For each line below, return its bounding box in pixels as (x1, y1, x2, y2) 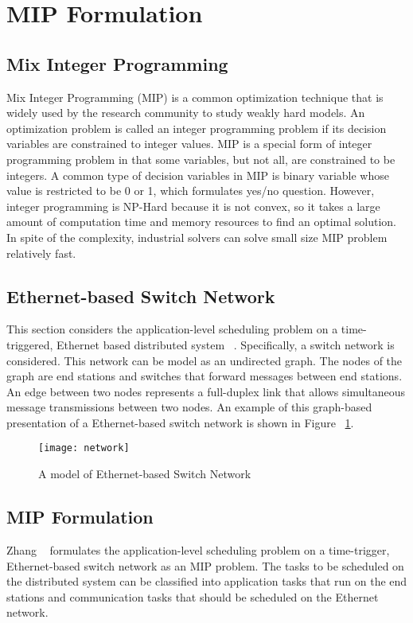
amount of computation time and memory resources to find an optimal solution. (6, 213, 396, 230)
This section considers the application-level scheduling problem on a (6, 321, 338, 337)
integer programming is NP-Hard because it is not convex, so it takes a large (6, 197, 380, 214)
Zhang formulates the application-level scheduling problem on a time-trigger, (6, 541, 390, 558)
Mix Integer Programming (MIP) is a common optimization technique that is (6, 88, 384, 105)
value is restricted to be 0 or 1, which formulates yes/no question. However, (6, 182, 375, 199)
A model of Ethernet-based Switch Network (38, 465, 251, 482)
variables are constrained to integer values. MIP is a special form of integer (6, 135, 372, 152)
